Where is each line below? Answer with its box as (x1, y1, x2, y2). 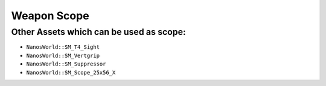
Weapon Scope (11, 9, 90, 22)
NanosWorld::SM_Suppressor (26, 61, 106, 67)
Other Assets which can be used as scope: (11, 26, 187, 37)
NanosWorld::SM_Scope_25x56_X (26, 69, 116, 76)
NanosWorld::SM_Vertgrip (26, 52, 100, 59)
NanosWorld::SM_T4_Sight (26, 44, 100, 51)
